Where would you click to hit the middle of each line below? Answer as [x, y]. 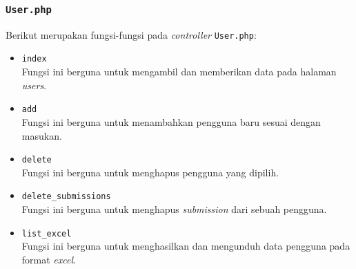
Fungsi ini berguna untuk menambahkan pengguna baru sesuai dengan [171, 121]
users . [34, 85]
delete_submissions [66, 197]
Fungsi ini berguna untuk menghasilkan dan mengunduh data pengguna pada [186, 246]
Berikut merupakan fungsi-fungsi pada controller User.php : [131, 34]
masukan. [42, 135]
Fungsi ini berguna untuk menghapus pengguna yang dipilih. [150, 172]
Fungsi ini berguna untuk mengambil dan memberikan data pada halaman [179, 72]
